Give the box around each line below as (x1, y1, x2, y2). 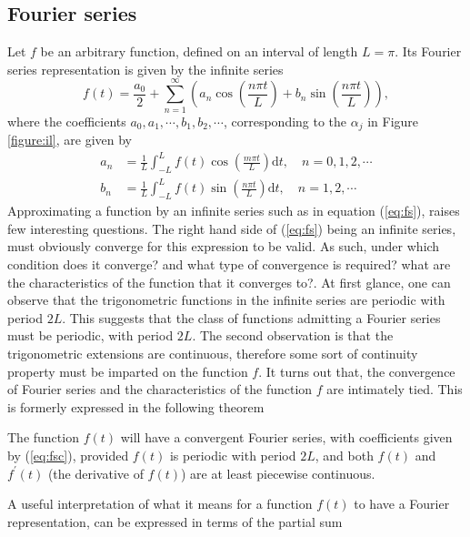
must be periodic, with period (7, 326, 174, 345)
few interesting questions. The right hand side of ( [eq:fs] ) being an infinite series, (7, 218, 456, 238)
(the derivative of (47, 463, 144, 482)
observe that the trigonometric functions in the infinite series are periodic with (7, 290, 445, 309)
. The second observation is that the (192, 326, 394, 345)
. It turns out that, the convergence (258, 361, 455, 380)
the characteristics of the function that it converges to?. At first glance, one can (7, 272, 451, 291)
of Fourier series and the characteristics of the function (7, 380, 313, 399)
